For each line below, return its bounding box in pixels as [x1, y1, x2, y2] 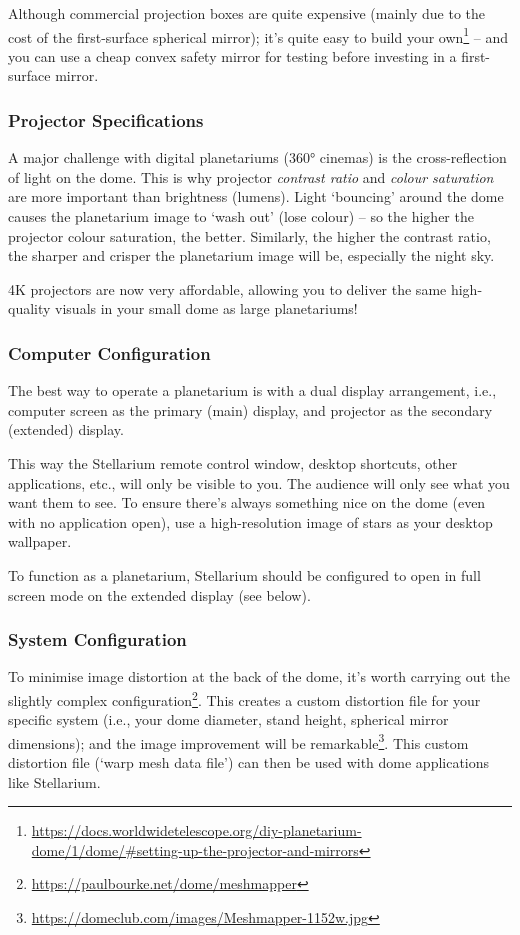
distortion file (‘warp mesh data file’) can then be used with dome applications [8, 752, 490, 773]
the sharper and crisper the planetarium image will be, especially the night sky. [8, 245, 495, 266]
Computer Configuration [8, 340, 211, 365]
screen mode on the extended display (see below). [8, 584, 311, 605]
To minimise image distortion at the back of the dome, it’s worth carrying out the [8, 666, 511, 687]
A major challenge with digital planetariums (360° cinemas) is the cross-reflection [8, 147, 507, 168]
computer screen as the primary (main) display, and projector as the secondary [8, 399, 493, 420]
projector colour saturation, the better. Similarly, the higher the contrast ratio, [8, 225, 491, 246]
